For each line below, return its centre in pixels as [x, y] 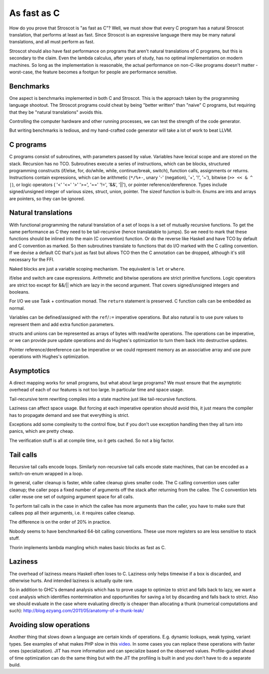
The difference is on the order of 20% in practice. [60, 522]
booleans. [19, 292]
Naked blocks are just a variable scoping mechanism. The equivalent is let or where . [97, 269]
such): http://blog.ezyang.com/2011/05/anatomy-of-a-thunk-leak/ [76, 611]
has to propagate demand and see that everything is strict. [69, 415]
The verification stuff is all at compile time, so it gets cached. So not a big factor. [92, 440]
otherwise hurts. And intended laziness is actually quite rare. [71, 580]
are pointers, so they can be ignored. [47, 198]
